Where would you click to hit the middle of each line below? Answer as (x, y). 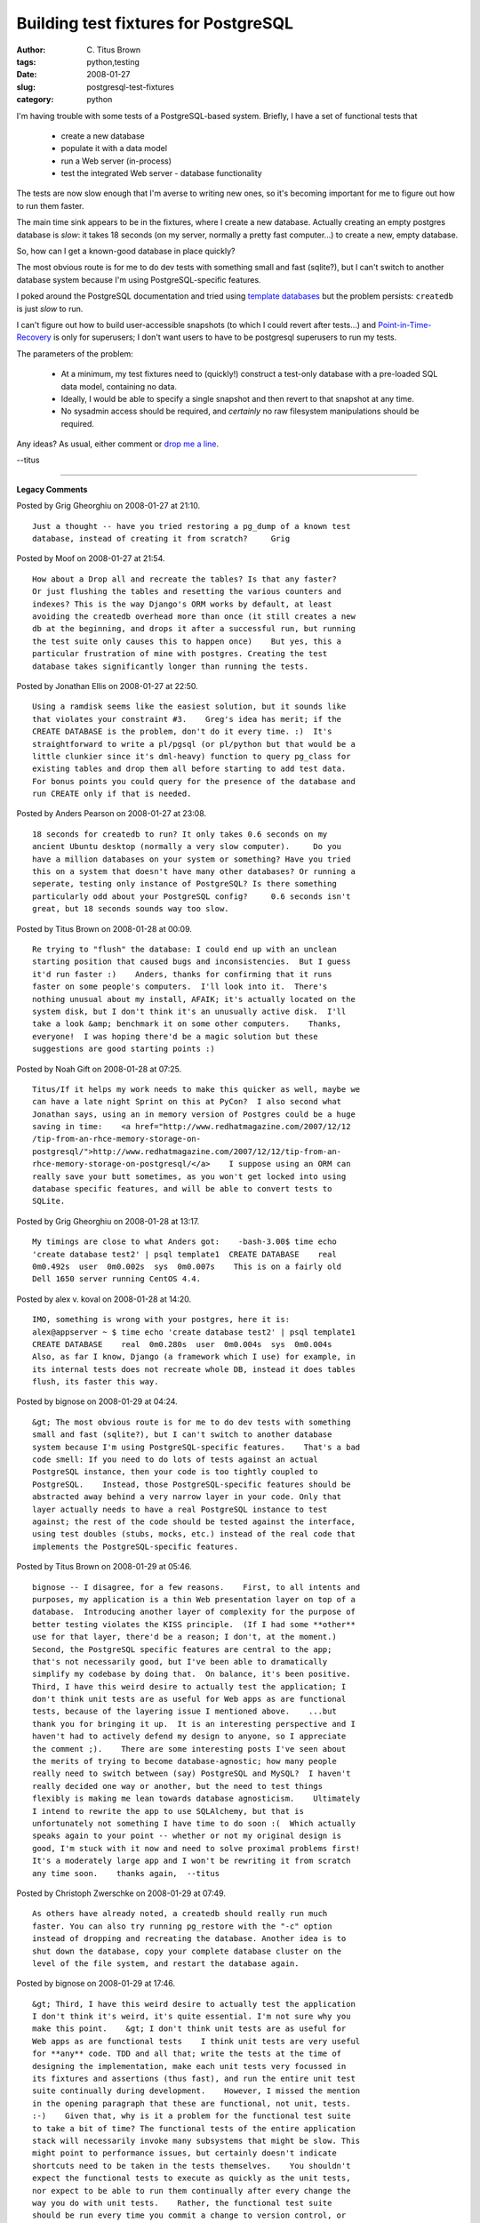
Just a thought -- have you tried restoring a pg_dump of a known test (192, 526)
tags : (26, 61)
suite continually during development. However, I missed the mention (196, 2091)
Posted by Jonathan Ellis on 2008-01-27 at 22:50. (108, 686)
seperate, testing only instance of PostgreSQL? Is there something (184, 884)
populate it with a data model (114, 148)
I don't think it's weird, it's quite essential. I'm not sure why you (192, 2017)
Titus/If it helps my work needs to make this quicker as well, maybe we (196, 1089)
